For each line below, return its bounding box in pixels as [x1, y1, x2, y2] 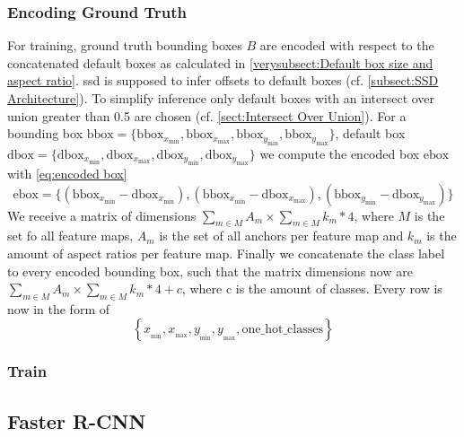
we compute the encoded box [259, 144, 420, 162]
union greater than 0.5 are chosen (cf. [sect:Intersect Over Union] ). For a [7, 106, 407, 125]
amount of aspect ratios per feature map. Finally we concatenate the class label [7, 243, 445, 262]
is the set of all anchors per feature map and [159, 226, 404, 245]
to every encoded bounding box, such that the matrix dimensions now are [7, 261, 413, 280]
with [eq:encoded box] [7, 164, 127, 182]
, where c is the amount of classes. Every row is [181, 279, 442, 298]
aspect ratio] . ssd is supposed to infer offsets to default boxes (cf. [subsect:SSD [7, 71, 439, 90]
